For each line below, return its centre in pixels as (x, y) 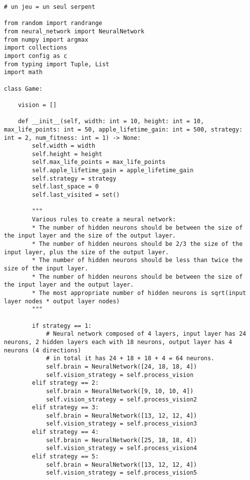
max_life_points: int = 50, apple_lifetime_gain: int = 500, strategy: (123, 129)
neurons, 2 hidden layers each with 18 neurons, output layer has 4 (118, 342)
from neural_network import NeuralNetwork (74, 31)
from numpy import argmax (46, 40)
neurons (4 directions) (43, 350)
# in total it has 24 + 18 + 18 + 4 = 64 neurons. (130, 359)
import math (23, 72)
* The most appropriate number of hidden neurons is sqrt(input (139, 293)
